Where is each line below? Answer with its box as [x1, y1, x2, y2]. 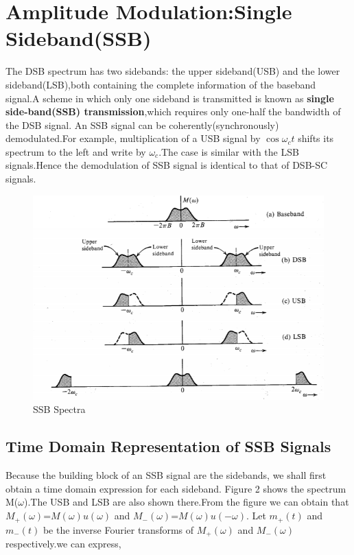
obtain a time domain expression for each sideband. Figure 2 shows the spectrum [5, 481, 346, 495]
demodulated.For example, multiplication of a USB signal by [5, 131, 261, 145]
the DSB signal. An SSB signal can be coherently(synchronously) [5, 117, 279, 132]
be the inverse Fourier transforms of [43, 522, 194, 536]
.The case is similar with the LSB [158, 144, 299, 158]
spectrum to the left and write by [5, 144, 146, 158]
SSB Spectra [33, 402, 86, 416]
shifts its [298, 131, 334, 145]
